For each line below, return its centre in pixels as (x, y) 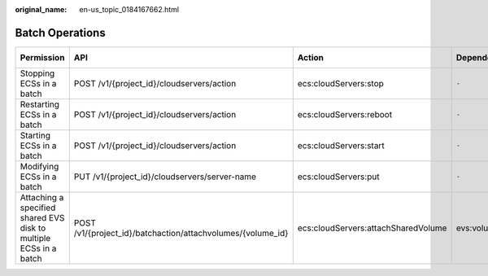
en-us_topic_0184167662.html (129, 9)
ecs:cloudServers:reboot (345, 114)
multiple (35, 238)
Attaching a (42, 197)
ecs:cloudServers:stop (340, 83)
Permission (42, 57)
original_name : (41, 9)
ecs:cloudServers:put (338, 177)
